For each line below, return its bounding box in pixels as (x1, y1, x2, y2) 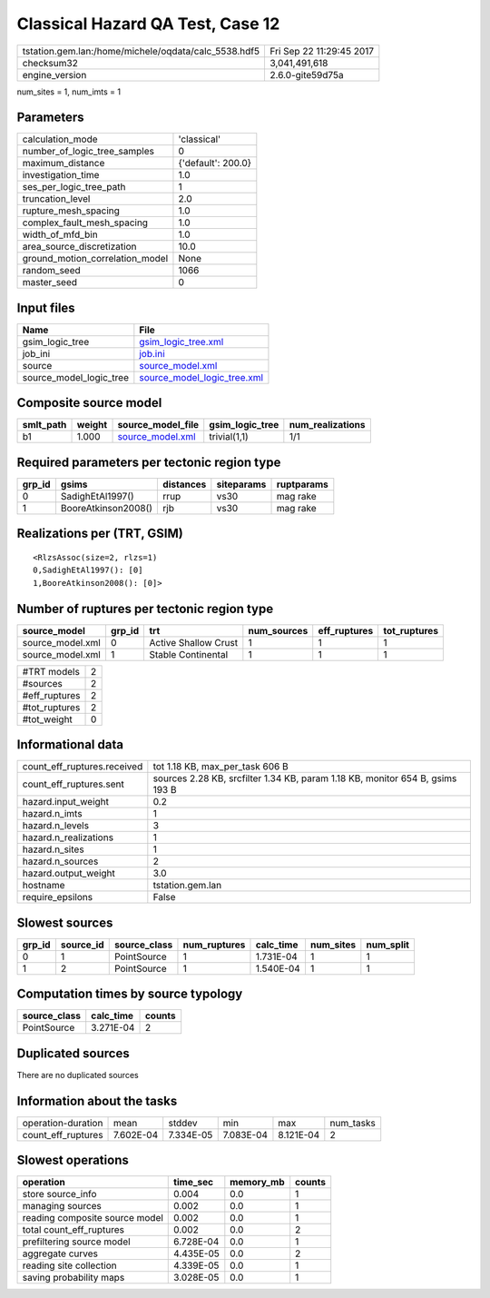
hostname (22, 879, 65, 892)
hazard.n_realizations (22, 831, 113, 844)
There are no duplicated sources (16, 1069, 140, 1080)
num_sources (248, 624, 309, 637)
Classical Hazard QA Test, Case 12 (16, 14, 280, 34)
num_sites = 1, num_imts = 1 (16, 86, 122, 97)
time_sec (173, 1176, 213, 1189)
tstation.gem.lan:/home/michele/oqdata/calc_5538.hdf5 (22, 45, 260, 57)
